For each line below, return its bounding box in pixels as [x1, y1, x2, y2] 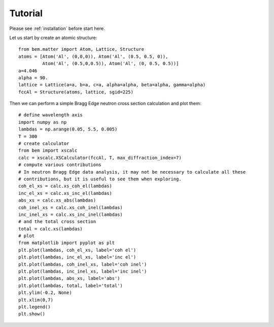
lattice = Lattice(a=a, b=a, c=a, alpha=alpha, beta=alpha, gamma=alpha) [18, 82, 206, 88]
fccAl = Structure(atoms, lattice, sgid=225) [18, 89, 134, 95]
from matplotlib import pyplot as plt [18, 240, 115, 246]
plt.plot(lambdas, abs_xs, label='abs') [18, 276, 120, 281]
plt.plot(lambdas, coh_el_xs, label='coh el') [18, 247, 136, 253]
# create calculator [18, 141, 70, 147]
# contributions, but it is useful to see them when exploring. [18, 176, 182, 182]
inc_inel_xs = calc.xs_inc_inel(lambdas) [18, 211, 123, 217]
